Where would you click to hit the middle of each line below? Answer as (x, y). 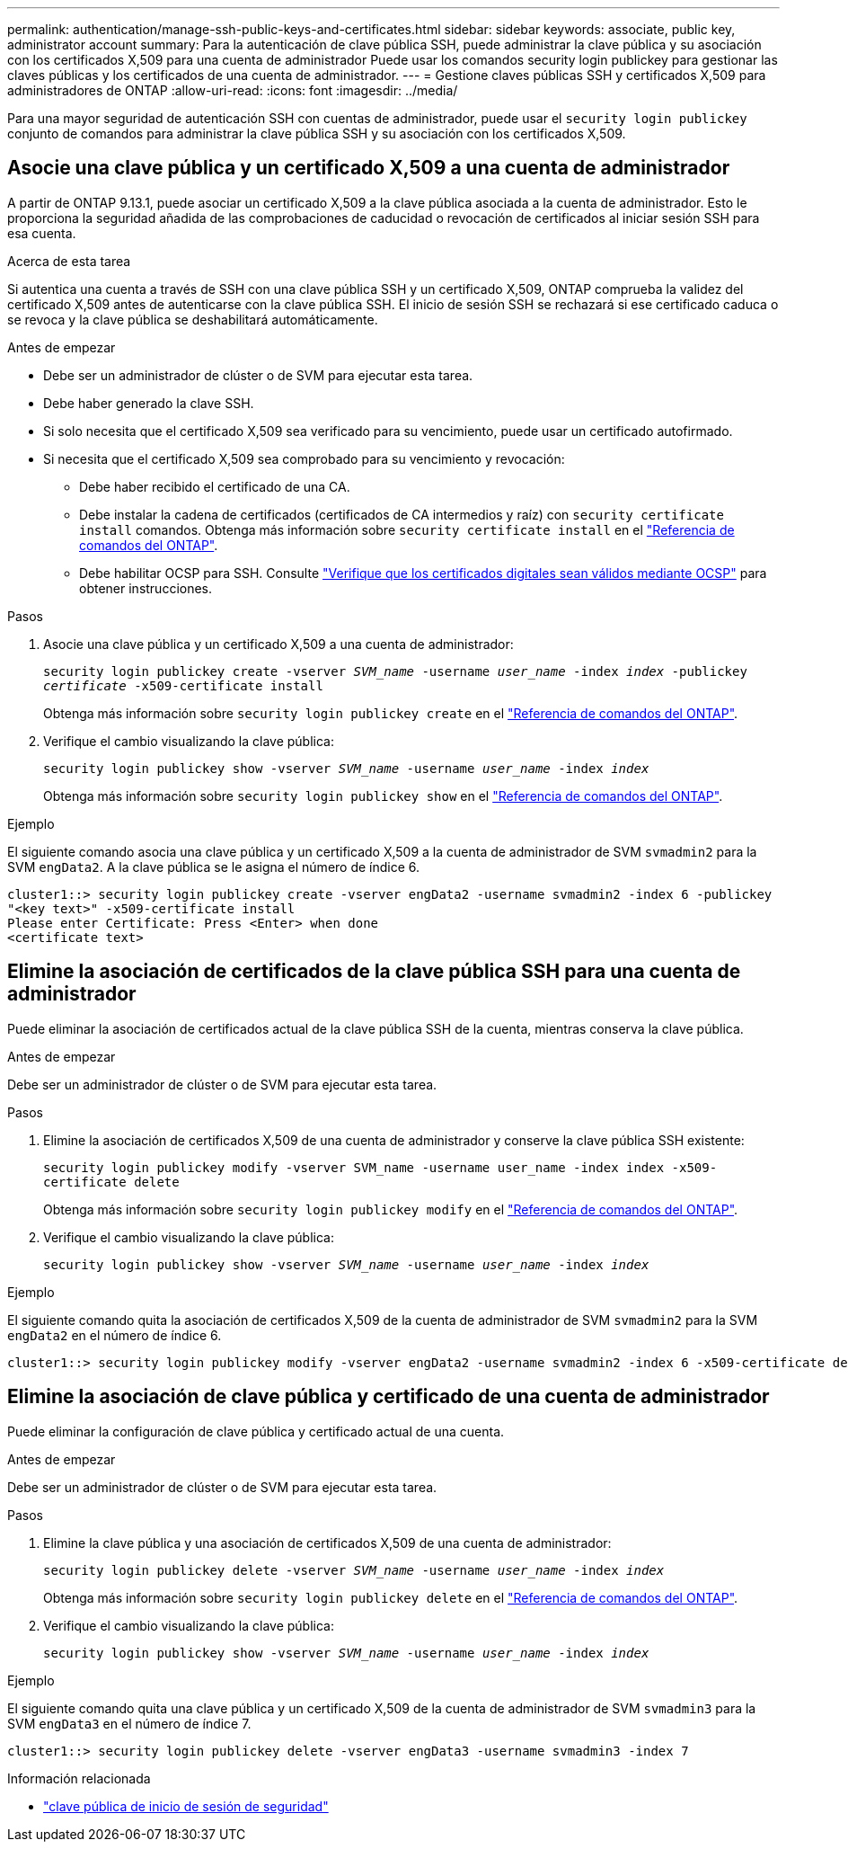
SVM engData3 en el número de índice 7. (129, 1723)
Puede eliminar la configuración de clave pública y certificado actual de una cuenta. (256, 1431)
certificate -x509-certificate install (183, 685)
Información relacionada (79, 1778)
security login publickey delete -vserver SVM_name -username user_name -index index (354, 1570)
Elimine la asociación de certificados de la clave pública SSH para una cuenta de (374, 972)
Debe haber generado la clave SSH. (149, 403)
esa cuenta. (42, 233)
